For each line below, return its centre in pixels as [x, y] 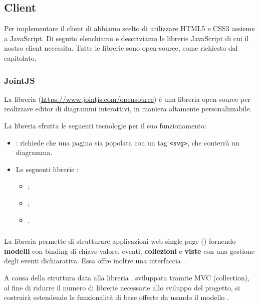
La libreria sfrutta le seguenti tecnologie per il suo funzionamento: [105, 125]
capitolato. [20, 57]
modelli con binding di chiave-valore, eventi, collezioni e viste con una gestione [129, 251]
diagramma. [34, 152]
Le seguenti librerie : [47, 169]
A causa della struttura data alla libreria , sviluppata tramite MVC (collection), [127, 277]
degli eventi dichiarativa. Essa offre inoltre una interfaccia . [95, 261]
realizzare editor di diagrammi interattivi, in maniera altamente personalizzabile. [128, 109]
